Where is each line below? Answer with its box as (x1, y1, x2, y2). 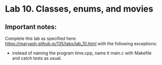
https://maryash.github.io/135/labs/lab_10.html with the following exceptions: (5, 41, 157, 47)
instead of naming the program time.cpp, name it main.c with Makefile (12, 50, 152, 56)
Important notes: (5, 23, 57, 31)
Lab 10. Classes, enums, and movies (5, 3, 153, 15)
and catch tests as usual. (12, 55, 62, 61)
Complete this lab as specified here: (5, 35, 77, 41)
